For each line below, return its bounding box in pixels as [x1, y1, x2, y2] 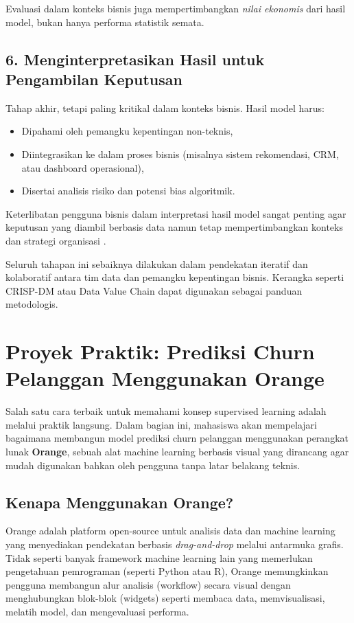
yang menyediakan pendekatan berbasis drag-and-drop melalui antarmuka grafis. [5, 536, 344, 551]
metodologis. [5, 297, 58, 311]
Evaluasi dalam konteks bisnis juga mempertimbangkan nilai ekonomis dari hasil [5, 1, 346, 15]
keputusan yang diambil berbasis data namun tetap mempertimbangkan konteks [5, 220, 343, 234]
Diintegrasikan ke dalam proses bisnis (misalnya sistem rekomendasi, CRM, [21, 146, 339, 161]
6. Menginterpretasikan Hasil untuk [5, 48, 265, 69]
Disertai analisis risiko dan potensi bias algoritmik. [21, 183, 235, 198]
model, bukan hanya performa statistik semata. [5, 14, 204, 29]
